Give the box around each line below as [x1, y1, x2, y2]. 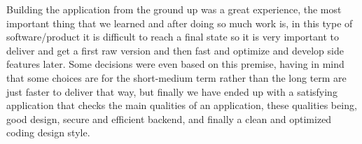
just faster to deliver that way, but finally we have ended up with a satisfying [6, 84, 337, 99]
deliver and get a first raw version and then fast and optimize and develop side [6, 43, 344, 57]
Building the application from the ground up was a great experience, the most [6, 2, 342, 16]
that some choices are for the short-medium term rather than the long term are [6, 70, 347, 85]
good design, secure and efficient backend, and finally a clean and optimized [6, 111, 332, 126]
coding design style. [6, 125, 90, 140]
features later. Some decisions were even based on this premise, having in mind [6, 57, 344, 71]
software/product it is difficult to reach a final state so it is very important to [6, 29, 340, 44]
